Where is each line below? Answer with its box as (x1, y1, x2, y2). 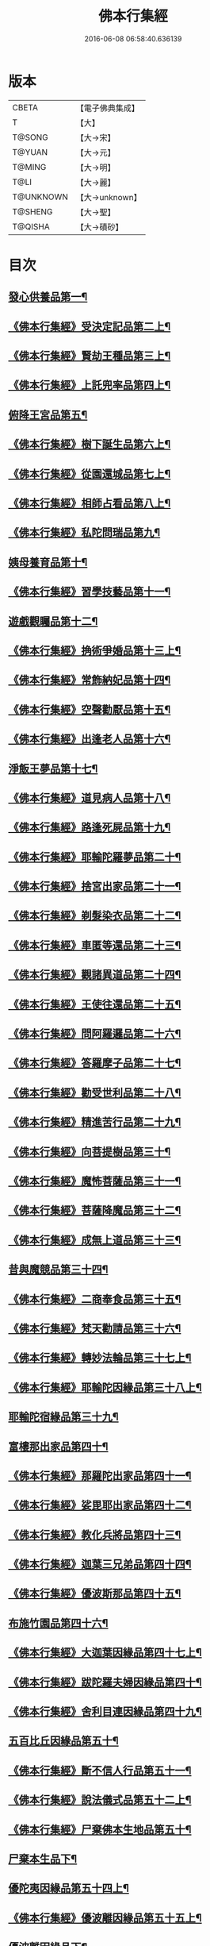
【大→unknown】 (75, 191, 142, 202)
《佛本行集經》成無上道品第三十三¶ (8, 1233, 181, 1247)
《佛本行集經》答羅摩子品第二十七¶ (8, 1057, 181, 1070)
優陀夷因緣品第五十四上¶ (8, 1882, 129, 1895)
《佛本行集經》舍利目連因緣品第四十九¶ (8, 1705, 202, 1719)
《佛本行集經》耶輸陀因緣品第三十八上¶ (8, 1381, 202, 1394)
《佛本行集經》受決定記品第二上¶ (8, 319, 171, 333)
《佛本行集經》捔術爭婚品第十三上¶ (8, 644, 181, 657)
